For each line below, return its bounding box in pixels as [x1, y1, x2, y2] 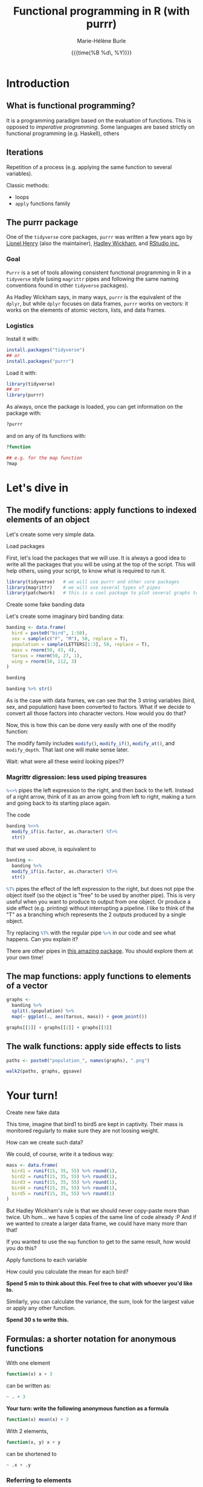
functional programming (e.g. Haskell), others [6, 129, 120, 137]
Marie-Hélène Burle [77, 37, 126, 44]
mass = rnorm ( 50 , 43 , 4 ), [11, 647, 77, 653]
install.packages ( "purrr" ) [6, 358, 74, 364]
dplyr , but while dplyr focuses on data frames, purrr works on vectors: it [6, 300, 188, 307]
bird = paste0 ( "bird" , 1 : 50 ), [11, 630, 88, 636]
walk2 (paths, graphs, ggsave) [6, 1069, 83, 1075]
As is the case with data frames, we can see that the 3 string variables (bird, [6, 697, 196, 704]
